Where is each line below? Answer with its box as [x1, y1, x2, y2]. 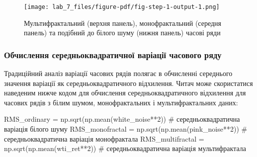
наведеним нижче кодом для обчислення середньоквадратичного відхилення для [4, 87, 246, 98]
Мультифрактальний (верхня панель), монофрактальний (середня [24, 17, 222, 28]
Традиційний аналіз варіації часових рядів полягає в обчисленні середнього [4, 68, 233, 78]
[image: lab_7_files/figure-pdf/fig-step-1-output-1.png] [24, 3, 220, 10]
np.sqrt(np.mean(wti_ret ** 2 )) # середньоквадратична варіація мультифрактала [4, 143, 247, 154]
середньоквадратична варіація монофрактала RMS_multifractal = [4, 133, 204, 144]
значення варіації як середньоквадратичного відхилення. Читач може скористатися [4, 78, 253, 88]
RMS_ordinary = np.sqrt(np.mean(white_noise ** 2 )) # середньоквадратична [4, 114, 240, 124]
